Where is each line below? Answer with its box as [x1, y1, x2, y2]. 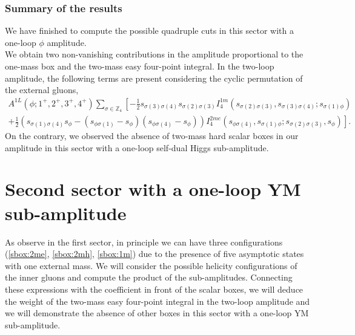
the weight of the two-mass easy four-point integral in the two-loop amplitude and [5, 294, 310, 307]
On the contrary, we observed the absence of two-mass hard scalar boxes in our [5, 129, 299, 142]
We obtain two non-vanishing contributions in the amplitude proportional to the [5, 48, 304, 60]
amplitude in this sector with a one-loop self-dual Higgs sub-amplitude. [5, 141, 269, 154]
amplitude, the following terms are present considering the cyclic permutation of [5, 71, 303, 84]
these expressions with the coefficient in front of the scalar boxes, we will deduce [5, 282, 304, 295]
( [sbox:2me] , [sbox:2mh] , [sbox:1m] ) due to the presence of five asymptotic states [5, 247, 304, 260]
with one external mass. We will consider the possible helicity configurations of [5, 259, 297, 272]
